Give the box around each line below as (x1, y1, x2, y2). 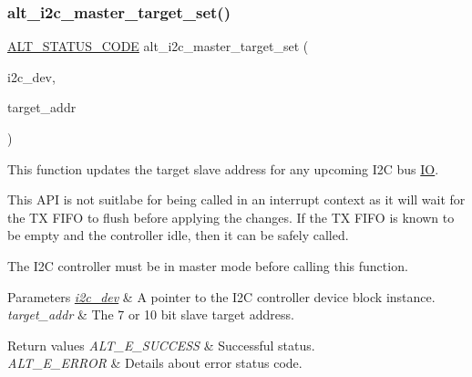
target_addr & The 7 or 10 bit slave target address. (7, 305, 294, 324)
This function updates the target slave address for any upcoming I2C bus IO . (7, 159, 439, 178)
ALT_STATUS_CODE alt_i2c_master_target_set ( (7, 37, 309, 56)
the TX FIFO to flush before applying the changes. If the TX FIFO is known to (7, 207, 455, 226)
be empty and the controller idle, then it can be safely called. (7, 225, 349, 245)
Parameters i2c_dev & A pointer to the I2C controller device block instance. (7, 287, 436, 306)
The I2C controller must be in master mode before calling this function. (7, 256, 408, 275)
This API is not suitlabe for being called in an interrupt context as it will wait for (7, 190, 466, 209)
